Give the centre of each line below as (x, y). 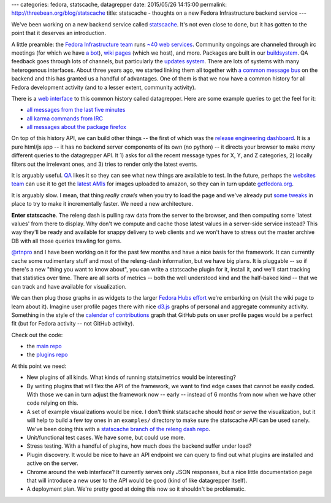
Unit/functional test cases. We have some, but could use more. (106, 437)
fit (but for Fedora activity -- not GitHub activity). (73, 324)
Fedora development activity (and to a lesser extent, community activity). (104, 87)
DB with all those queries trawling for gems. (67, 241)
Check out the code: (37, 335)
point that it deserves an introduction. (59, 33)
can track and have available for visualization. (69, 286)
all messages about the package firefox (77, 127)
